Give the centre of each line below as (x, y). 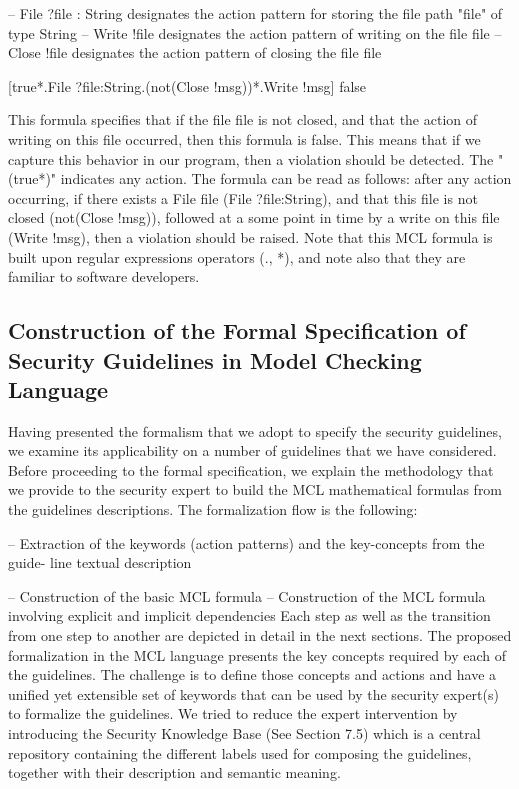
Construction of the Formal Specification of (237, 330)
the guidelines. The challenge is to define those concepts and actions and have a (252, 674)
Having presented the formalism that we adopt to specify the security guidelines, (255, 430)
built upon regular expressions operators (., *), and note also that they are (237, 256)
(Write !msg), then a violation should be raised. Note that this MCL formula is (250, 236)
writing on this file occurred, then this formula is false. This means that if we (244, 138)
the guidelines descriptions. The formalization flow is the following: (213, 509)
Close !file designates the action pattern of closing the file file (195, 52)
